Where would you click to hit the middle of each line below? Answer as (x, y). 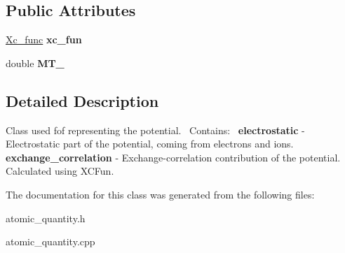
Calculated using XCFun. (60, 171)
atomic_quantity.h (46, 218)
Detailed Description (82, 100)
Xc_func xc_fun (44, 39)
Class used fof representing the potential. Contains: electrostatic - (155, 130)
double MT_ (35, 63)
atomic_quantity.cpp (50, 241)
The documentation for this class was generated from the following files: (160, 194)
